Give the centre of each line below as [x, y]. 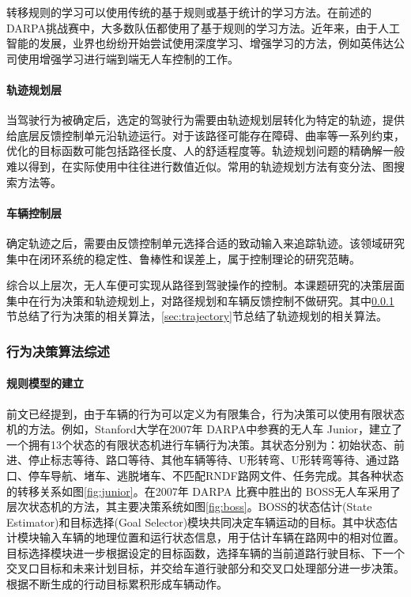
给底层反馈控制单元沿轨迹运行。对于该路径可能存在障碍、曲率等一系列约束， [205, 135]
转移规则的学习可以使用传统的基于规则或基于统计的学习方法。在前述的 [189, 12]
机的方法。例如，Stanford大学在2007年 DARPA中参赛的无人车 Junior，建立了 [205, 429]
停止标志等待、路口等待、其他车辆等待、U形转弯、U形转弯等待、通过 [208, 460]
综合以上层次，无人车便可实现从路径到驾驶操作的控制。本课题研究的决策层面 [205, 285]
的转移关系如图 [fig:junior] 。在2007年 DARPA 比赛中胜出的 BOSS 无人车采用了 [204, 491]
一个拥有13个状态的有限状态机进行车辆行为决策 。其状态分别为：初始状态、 [200, 444]
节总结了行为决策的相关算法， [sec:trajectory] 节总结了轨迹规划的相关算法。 [197, 316]
